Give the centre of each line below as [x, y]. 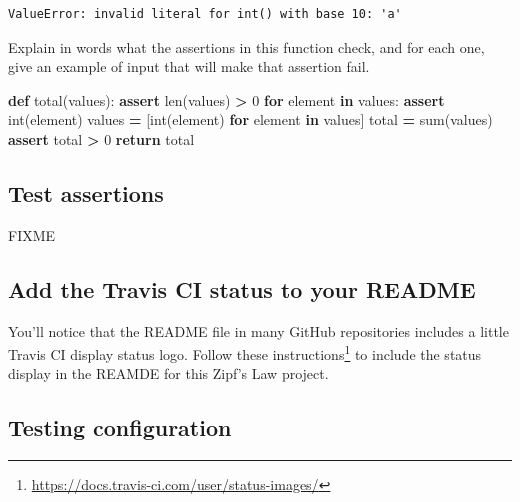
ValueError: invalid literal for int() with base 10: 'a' [205, 14]
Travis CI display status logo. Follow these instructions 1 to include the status [245, 352]
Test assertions [86, 192]
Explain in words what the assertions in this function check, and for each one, [246, 46]
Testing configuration [120, 427]
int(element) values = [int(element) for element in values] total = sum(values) [250, 119]
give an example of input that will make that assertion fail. [189, 66]
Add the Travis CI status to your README [242, 288]
